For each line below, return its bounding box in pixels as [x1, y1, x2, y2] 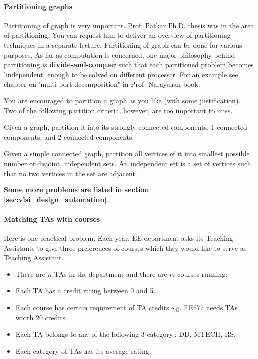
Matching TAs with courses [4, 213, 100, 224]
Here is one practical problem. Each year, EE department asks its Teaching [4, 233, 233, 243]
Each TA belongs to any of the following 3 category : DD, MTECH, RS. [15, 329, 236, 339]
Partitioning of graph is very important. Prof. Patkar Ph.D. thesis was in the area [4, 20, 254, 30]
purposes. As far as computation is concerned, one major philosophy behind [4, 49, 235, 60]
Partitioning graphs [4, 1, 73, 11]
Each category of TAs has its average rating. [15, 345, 151, 356]
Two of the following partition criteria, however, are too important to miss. [4, 105, 233, 115]
